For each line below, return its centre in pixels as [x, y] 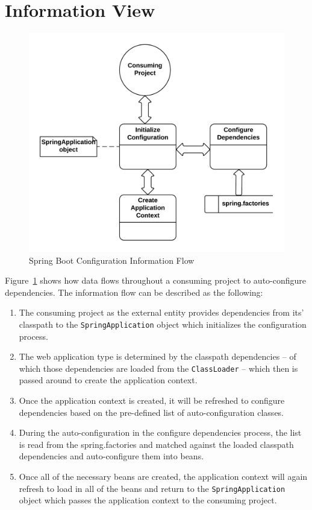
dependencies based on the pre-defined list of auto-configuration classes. [151, 412]
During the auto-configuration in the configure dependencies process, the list [160, 432]
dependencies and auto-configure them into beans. [111, 456]
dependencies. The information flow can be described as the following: [134, 292]
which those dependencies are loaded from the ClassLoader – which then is [158, 368]
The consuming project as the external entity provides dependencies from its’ [161, 312]
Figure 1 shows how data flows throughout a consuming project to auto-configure [156, 280]
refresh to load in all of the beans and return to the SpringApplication [152, 488]
